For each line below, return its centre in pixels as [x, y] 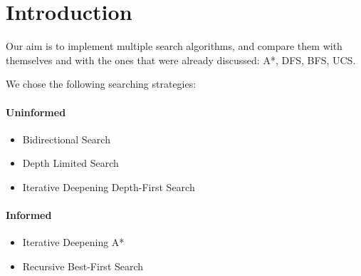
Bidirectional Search [66, 139]
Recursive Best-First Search [83, 266]
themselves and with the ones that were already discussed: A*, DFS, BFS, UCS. [181, 60]
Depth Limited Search [70, 163]
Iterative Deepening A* [73, 242]
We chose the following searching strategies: [101, 84]
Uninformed [36, 112]
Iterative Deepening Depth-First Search [109, 186]
